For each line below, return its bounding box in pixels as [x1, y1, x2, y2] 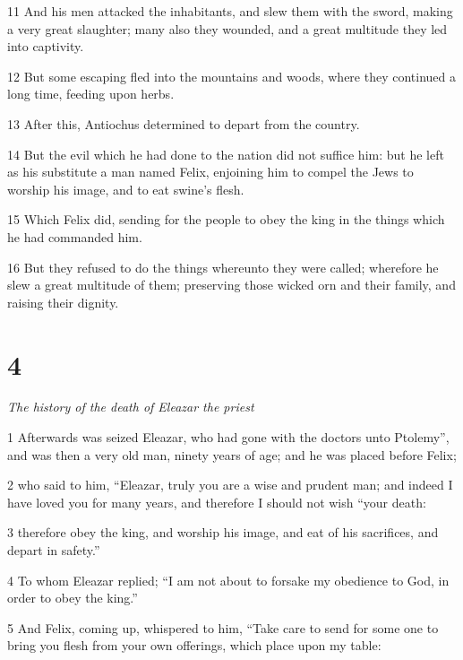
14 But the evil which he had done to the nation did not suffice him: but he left [7, 144, 444, 163]
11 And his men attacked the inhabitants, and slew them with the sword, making [7, 2, 453, 20]
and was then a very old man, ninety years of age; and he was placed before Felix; [7, 445, 457, 464]
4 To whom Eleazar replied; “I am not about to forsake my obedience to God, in [7, 570, 450, 589]
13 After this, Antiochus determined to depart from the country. [7, 114, 360, 133]
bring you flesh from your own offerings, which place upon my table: [7, 636, 382, 655]
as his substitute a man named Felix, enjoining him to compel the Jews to [7, 162, 414, 181]
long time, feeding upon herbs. [7, 84, 175, 103]
